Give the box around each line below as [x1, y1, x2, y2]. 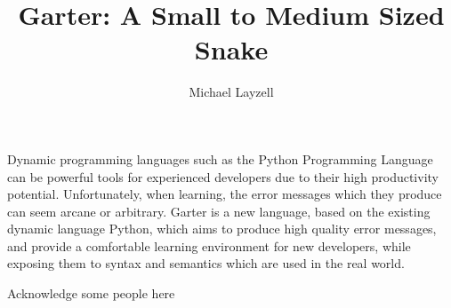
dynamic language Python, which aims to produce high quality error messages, [7, 219, 437, 238]
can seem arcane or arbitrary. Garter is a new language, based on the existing [7, 201, 431, 220]
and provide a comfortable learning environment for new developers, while [7, 236, 411, 255]
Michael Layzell [189, 83, 274, 101]
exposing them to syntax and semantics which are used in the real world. [7, 254, 405, 272]
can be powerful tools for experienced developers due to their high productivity [7, 167, 439, 186]
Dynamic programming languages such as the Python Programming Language [7, 149, 433, 168]
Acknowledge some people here [7, 284, 175, 303]
